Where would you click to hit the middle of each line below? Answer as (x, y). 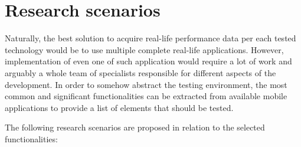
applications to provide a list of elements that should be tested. (119, 107)
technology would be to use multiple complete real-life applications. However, (144, 49)
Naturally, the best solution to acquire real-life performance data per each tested (150, 38)
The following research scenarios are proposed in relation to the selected (135, 127)
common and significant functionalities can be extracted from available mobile (146, 96)
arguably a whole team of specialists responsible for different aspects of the (140, 72)
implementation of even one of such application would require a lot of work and (148, 61)
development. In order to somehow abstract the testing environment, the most (146, 84)
